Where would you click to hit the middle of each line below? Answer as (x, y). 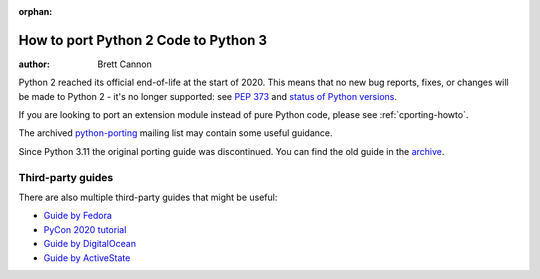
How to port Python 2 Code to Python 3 (143, 40)
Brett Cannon (124, 64)
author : (34, 64)
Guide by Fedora (77, 216)
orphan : (35, 11)
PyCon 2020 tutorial (85, 229)
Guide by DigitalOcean (90, 244)
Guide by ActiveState (87, 257)
